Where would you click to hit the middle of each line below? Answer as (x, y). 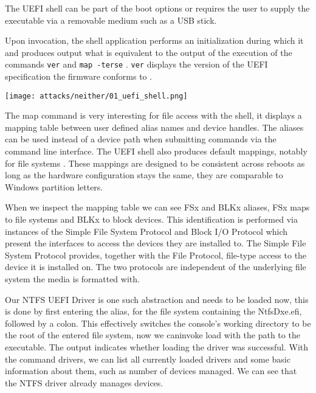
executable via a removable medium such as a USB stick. (111, 20)
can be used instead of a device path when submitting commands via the (141, 139)
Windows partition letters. (54, 186)
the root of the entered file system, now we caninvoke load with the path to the (153, 335)
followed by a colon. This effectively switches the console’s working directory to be (158, 323)
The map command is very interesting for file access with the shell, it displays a (153, 115)
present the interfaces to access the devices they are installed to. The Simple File (156, 243)
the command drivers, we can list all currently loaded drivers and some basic (148, 359)
